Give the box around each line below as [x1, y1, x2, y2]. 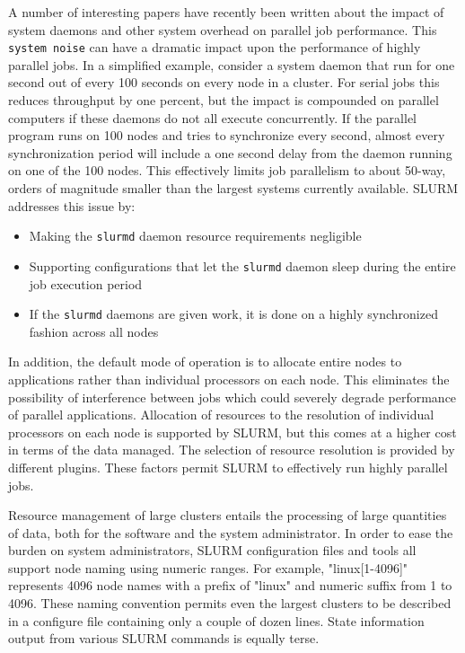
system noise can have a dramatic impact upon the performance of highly [8, 38, 421, 57]
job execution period [29, 274, 143, 293]
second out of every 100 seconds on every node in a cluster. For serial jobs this [8, 73, 440, 92]
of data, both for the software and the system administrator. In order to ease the [8, 523, 453, 542]
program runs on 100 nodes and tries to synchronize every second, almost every [8, 126, 445, 145]
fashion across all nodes [29, 322, 159, 340]
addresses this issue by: [8, 196, 136, 215]
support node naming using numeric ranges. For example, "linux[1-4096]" [8, 558, 408, 577]
